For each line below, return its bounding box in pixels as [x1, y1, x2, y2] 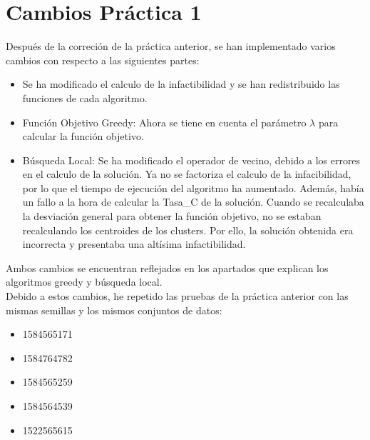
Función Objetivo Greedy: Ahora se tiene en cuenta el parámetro [22, 114, 307, 129]
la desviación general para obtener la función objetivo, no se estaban [22, 209, 322, 224]
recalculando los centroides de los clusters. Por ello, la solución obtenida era [22, 222, 354, 237]
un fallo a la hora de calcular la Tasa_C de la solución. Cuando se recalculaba [22, 194, 364, 209]
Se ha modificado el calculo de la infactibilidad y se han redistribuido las [22, 76, 340, 91]
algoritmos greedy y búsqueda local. [6, 274, 163, 289]
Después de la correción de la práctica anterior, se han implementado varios [6, 39, 336, 54]
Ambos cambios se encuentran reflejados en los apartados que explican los [6, 260, 329, 275]
